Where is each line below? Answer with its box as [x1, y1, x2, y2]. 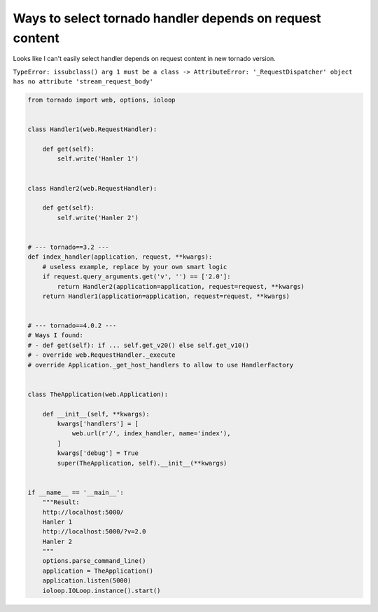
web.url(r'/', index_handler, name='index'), [71, 430, 231, 437]
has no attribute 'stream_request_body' [13, 78, 154, 86]
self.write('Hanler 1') [57, 155, 139, 163]
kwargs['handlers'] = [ [57, 420, 139, 428]
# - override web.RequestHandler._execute [27, 351, 176, 359]
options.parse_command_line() [42, 557, 146, 565]
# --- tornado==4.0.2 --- [27, 322, 117, 329]
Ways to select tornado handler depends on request [13, 11, 321, 26]
